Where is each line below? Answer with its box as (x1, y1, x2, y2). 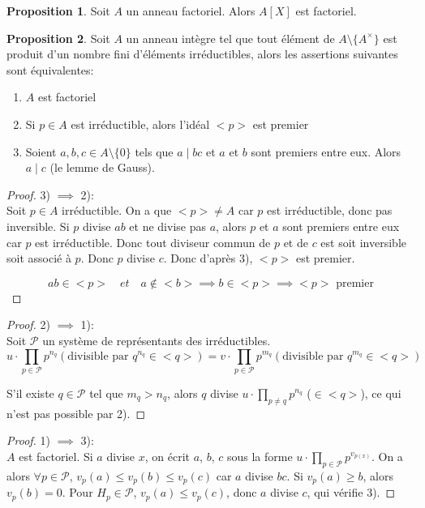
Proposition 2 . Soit (6, 29, 110, 46)
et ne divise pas (129, 217, 206, 234)
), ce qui (360, 384, 401, 401)
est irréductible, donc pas (267, 202, 393, 219)
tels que (135, 143, 174, 160)
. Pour (62, 484, 93, 501)
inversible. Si (6, 217, 70, 234)
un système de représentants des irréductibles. (42, 331, 271, 348)
